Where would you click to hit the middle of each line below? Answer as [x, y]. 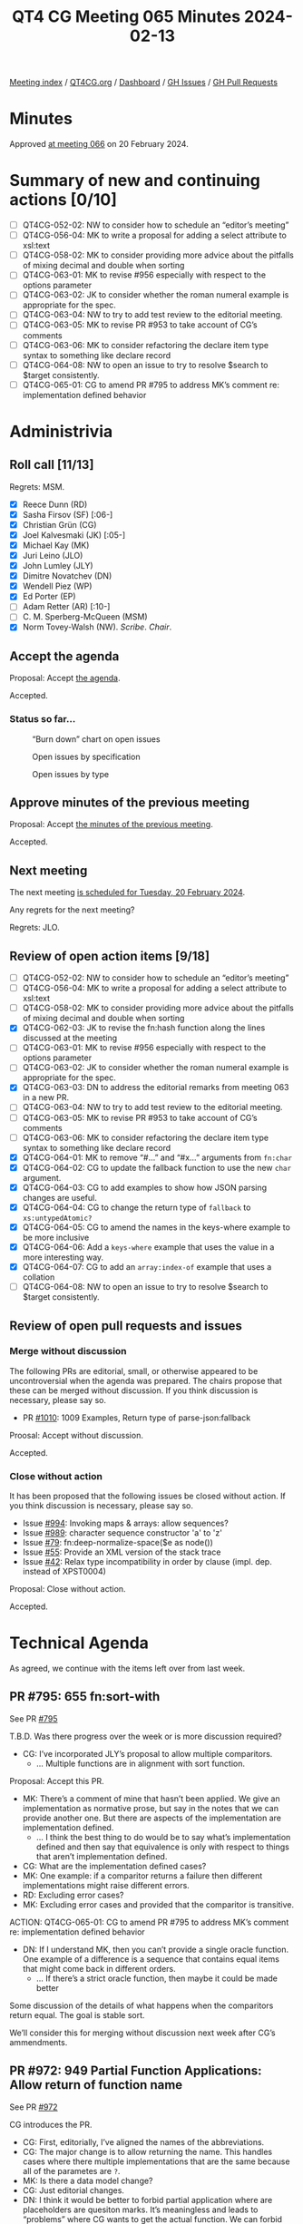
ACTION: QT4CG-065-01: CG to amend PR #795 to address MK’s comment [149, 1922]
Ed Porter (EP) [49, 597]
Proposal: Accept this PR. [57, 1780]
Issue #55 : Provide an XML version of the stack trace [122, 1552]
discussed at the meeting [70, 1038]
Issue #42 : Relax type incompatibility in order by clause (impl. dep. [147, 1562]
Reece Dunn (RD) [55, 504]
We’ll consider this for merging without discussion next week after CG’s [142, 2033]
